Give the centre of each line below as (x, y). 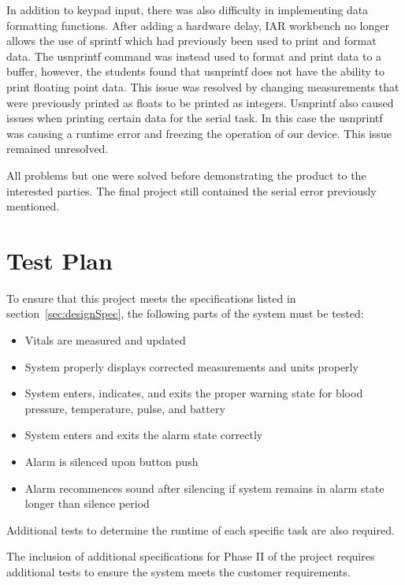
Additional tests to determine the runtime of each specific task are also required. (201, 529)
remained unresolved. (58, 149)
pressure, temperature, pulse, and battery (125, 408)
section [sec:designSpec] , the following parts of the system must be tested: (185, 313)
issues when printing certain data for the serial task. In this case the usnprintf (195, 118)
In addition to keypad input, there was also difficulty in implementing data (188, 9)
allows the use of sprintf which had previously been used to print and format (191, 41)
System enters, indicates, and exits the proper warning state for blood (194, 393)
